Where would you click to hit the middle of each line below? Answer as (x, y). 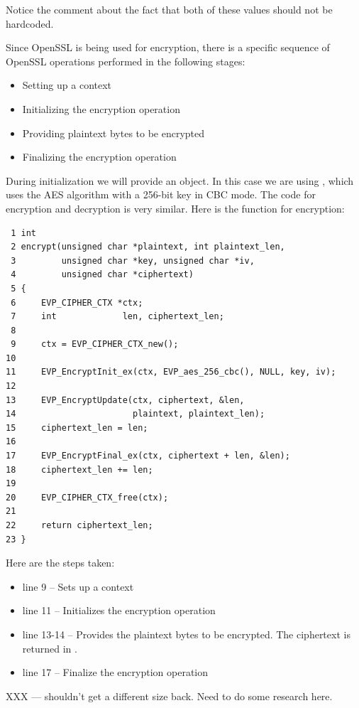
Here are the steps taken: (60, 563)
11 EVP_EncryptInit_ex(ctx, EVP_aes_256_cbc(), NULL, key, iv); (171, 372)
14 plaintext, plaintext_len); (136, 414)
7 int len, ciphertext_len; (117, 317)
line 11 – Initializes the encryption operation (119, 610)
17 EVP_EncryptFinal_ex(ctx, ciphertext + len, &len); (148, 456)
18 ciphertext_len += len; (79, 470)
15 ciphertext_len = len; (77, 428)
